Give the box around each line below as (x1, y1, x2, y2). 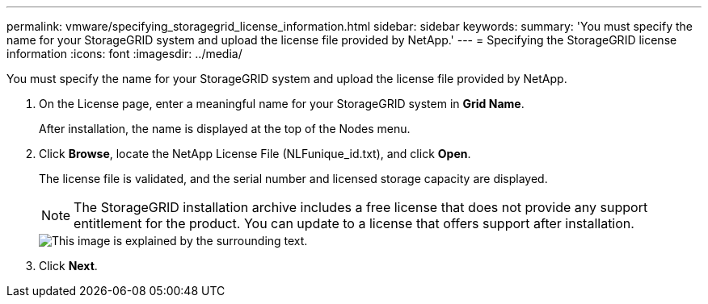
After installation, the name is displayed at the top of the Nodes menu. (39, 122, 411, 135)
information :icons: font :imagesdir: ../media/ (6, 47, 242, 60)
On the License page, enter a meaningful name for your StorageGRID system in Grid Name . (39, 97, 525, 110)
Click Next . (39, 259, 98, 273)
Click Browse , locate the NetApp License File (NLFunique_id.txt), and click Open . (39, 147, 471, 160)
